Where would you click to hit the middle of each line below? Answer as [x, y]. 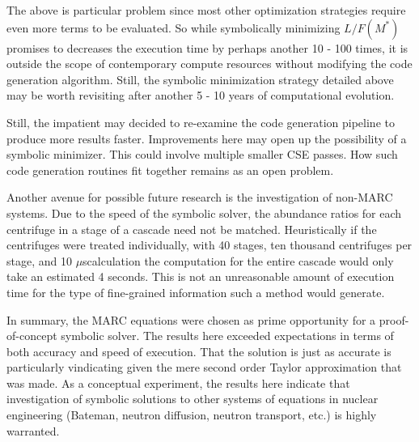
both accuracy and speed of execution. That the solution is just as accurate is [199, 351]
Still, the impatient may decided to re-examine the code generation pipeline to [201, 122]
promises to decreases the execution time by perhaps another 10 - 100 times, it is [207, 47]
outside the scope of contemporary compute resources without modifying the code [209, 64]
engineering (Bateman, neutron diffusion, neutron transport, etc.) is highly [192, 415]
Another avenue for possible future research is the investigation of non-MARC [200, 197]
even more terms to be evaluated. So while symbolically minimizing [174, 27]
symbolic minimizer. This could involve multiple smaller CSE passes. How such [202, 154]
